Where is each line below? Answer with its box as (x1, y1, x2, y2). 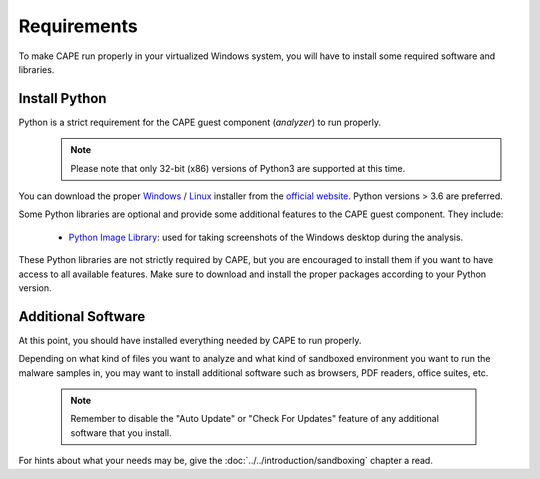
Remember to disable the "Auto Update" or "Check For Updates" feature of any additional (70, 413, 440, 425)
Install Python (18, 90, 107, 107)
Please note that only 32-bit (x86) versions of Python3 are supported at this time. (70, 162, 406, 174)
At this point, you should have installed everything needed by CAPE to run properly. (18, 334, 362, 346)
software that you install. (70, 426, 172, 439)
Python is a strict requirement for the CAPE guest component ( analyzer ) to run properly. (18, 116, 382, 128)
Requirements (18, 15, 139, 37)
